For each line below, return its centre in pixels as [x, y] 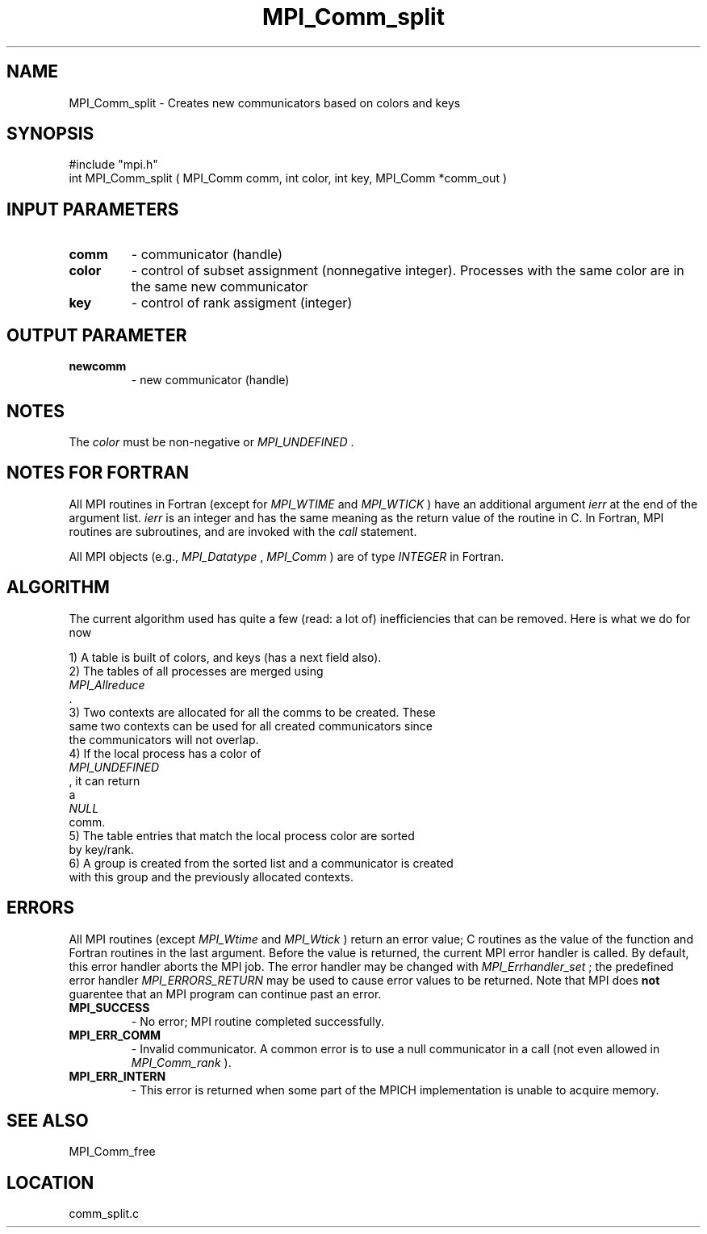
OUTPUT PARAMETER [97, 335]
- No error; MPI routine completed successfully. [258, 1021]
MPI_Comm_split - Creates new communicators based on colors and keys [265, 102]
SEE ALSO [48, 1120]
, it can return [105, 780]
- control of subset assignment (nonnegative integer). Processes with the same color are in [408, 271]
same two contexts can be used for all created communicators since [251, 726]
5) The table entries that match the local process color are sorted [242, 835]
